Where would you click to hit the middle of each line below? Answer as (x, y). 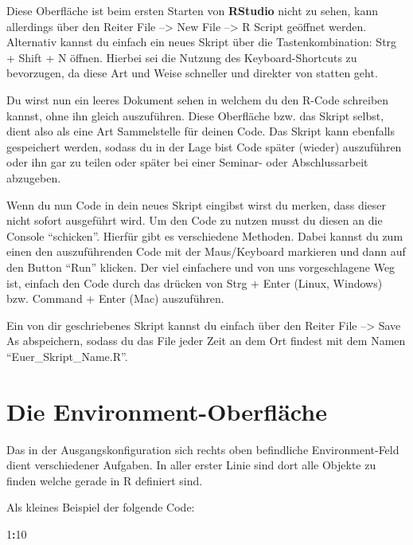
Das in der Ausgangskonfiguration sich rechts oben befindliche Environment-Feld (203, 449)
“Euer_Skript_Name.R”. (67, 356)
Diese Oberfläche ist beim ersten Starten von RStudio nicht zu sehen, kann (193, 10)
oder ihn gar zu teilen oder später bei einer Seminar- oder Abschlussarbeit (187, 162)
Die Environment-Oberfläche (167, 411)
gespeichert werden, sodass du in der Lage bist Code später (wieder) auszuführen (204, 146)
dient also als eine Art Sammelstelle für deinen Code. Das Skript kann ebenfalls (201, 131)
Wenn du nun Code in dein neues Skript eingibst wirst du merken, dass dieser (197, 204)
